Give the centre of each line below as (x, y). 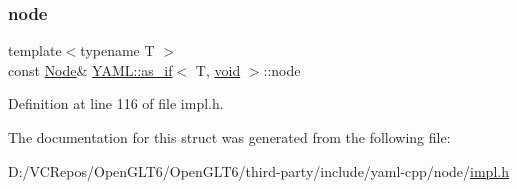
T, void (218, 69)
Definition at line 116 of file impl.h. (116, 103)
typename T (117, 50)
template (35, 50)
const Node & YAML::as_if (90, 69)
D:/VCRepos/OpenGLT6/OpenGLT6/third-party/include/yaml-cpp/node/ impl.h (258, 170)
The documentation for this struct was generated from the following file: (229, 137)
